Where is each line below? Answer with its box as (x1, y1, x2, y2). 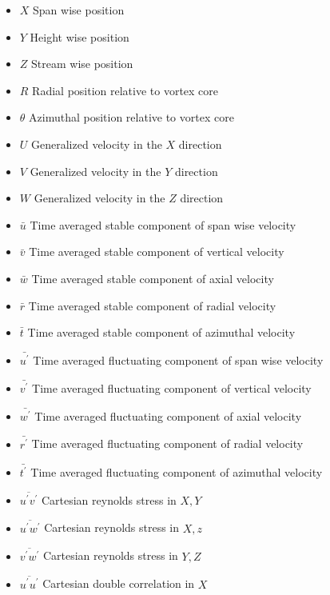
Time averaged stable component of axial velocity (31, 270, 274, 286)
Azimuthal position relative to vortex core (29, 109, 234, 126)
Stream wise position (31, 55, 133, 72)
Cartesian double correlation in (42, 575, 195, 592)
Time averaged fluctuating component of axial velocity (34, 407, 302, 424)
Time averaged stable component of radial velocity (28, 297, 276, 313)
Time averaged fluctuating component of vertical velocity (32, 379, 312, 396)
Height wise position (30, 28, 129, 45)
